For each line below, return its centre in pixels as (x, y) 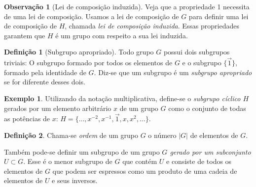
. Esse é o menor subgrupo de (68, 161)
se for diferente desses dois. (45, 82)
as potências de (27, 119)
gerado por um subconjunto (210, 151)
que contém (140, 161)
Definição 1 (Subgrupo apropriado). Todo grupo (79, 52)
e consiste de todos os (199, 161)
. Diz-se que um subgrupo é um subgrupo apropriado (173, 72)
